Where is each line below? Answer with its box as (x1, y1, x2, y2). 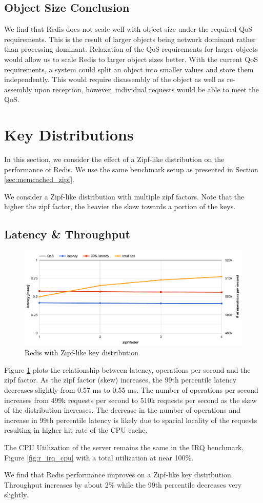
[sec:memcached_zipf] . (4, 174, 74, 185)
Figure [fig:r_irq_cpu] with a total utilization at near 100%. (4, 452, 194, 462)
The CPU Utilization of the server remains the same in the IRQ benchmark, (4, 442, 244, 453)
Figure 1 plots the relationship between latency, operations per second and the (4, 364, 251, 375)
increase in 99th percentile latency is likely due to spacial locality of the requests (4, 414, 257, 425)
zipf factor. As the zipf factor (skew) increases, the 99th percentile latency (4, 374, 237, 385)
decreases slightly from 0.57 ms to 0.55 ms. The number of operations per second (4, 385, 258, 395)
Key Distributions (4, 124, 134, 145)
